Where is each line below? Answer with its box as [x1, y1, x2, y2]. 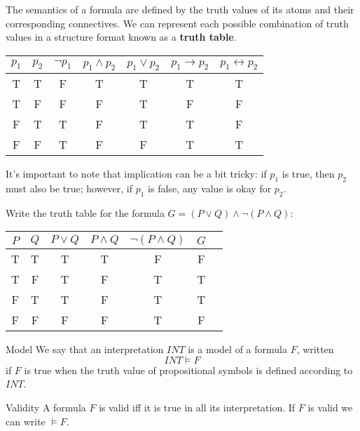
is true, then [282, 166, 335, 180]
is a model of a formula [188, 342, 287, 357]
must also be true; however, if [6, 180, 133, 195]
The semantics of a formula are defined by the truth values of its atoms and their [6, 2, 354, 16]
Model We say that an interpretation [6, 342, 164, 357]
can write [6, 413, 46, 428]
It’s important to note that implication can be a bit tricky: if [6, 166, 267, 180]
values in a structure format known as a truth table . [6, 29, 237, 44]
